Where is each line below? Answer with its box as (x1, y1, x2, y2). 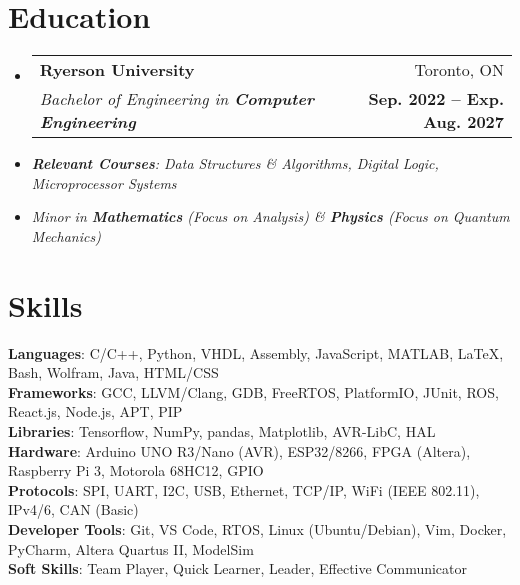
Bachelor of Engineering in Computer (39, 87, 314, 111)
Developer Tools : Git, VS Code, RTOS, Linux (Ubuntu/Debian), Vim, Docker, (8, 518, 507, 539)
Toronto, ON (414, 58, 504, 82)
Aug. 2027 (423, 110, 504, 134)
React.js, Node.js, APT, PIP (8, 401, 183, 422)
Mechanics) (31, 225, 101, 246)
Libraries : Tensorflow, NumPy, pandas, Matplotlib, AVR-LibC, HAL (8, 421, 436, 441)
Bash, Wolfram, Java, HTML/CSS (8, 362, 219, 383)
